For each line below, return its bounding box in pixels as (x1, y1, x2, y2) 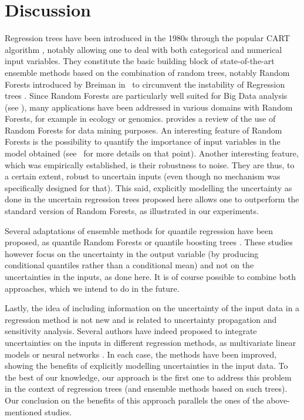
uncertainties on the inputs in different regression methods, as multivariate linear (5, 336, 296, 348)
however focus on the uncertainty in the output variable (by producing (5, 247, 259, 259)
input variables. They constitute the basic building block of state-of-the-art (5, 55, 275, 67)
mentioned (5, 405, 42, 418)
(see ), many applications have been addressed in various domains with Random (5, 101, 293, 113)
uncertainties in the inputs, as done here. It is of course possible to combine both (5, 271, 296, 282)
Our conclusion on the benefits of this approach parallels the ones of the (5, 394, 264, 406)
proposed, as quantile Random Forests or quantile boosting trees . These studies (5, 236, 293, 248)
